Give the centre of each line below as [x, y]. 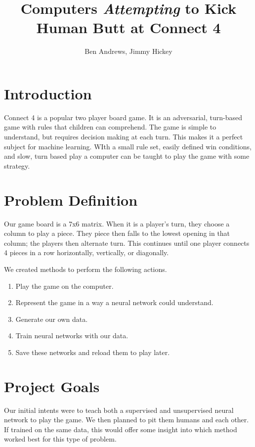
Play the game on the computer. [64, 286]
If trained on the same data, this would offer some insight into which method [121, 429]
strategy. [17, 165]
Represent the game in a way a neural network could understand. [114, 302]
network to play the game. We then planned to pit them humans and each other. [127, 420]
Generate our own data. [52, 319]
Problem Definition [71, 200]
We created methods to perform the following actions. [85, 269]
